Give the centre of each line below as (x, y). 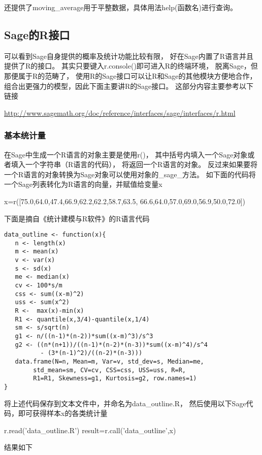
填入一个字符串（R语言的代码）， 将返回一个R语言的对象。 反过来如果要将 (134, 164)
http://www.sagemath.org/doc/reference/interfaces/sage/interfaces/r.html (120, 112)
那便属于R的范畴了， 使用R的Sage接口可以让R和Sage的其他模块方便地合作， (130, 75)
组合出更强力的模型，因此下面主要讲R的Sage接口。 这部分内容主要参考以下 (129, 86)
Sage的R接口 (37, 34)
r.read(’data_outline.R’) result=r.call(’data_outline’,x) (90, 430)
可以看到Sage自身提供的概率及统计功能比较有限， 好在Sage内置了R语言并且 (129, 56)
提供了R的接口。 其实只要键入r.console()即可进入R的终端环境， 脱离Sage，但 (131, 66)
